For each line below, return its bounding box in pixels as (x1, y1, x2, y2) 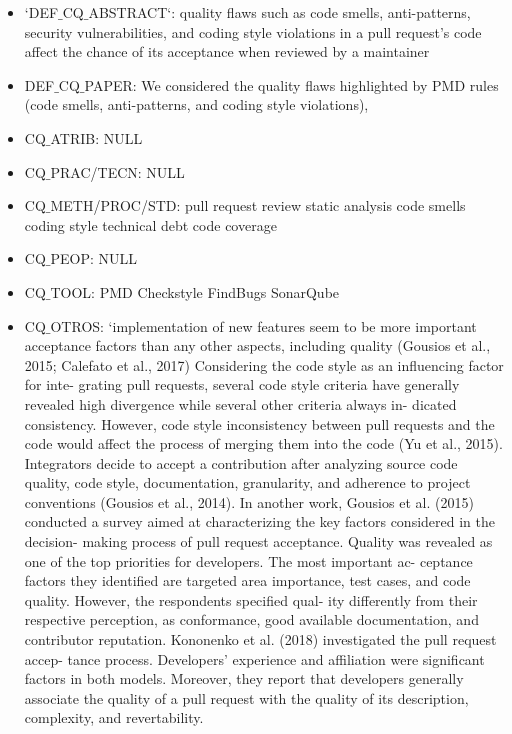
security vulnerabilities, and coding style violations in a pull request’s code (24, 21, 482, 42)
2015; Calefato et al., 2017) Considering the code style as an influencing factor (24, 354, 504, 375)
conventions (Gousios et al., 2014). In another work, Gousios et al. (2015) (24, 491, 474, 512)
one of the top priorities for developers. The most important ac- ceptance (24, 550, 473, 571)
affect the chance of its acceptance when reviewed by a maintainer (24, 41, 430, 62)
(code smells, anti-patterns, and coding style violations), (24, 94, 369, 115)
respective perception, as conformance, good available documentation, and (24, 609, 479, 630)
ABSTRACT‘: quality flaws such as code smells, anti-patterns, (88, 2, 471, 22)
